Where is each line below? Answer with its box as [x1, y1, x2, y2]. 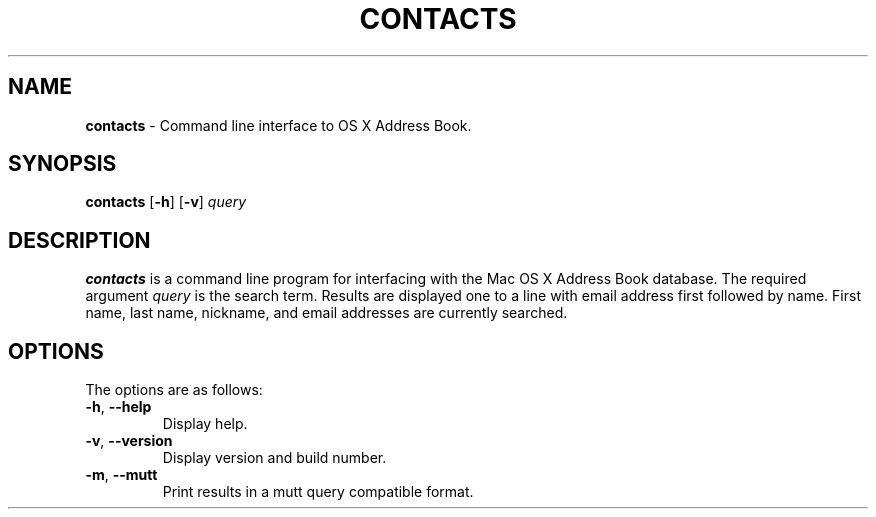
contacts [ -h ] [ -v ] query [85, 193, 247, 211]
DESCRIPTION [8, 227, 151, 253]
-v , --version [85, 432, 173, 450]
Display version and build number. [162, 449, 387, 467]
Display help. [162, 415, 248, 433]
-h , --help [85, 398, 152, 416]
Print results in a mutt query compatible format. [162, 483, 474, 501]
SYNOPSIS [8, 151, 117, 177]
